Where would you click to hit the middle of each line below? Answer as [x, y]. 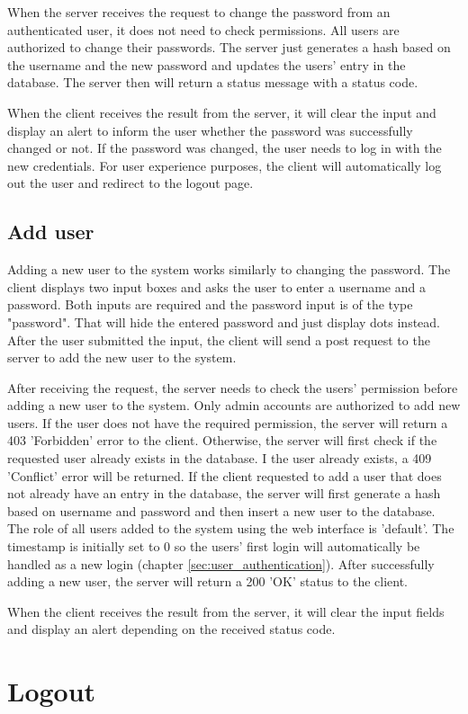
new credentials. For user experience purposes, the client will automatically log [225, 165]
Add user [51, 232]
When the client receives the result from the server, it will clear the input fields [226, 611]
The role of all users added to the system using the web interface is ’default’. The [231, 528]
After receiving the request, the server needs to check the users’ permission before [233, 387]
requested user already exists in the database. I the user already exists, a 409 [220, 458]
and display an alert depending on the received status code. [171, 629]
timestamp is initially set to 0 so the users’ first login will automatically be [214, 546]
